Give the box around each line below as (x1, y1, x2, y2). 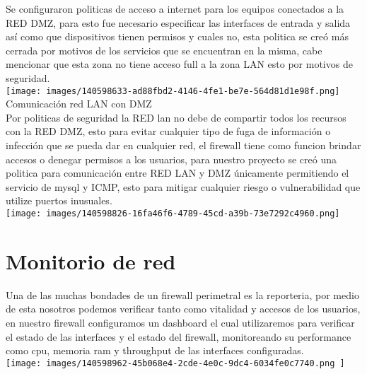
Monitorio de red (6, 246, 176, 275)
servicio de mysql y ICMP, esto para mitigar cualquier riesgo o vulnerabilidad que (6, 179, 361, 194)
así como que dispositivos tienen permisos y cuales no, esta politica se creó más (6, 29, 349, 44)
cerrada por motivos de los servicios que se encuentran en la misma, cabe (6, 42, 322, 57)
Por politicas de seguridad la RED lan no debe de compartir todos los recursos (6, 110, 346, 124)
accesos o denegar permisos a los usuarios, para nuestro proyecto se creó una (6, 151, 337, 166)
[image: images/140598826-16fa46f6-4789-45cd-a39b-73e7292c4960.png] (6, 208, 340, 218)
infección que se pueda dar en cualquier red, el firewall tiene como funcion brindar (6, 138, 361, 152)
